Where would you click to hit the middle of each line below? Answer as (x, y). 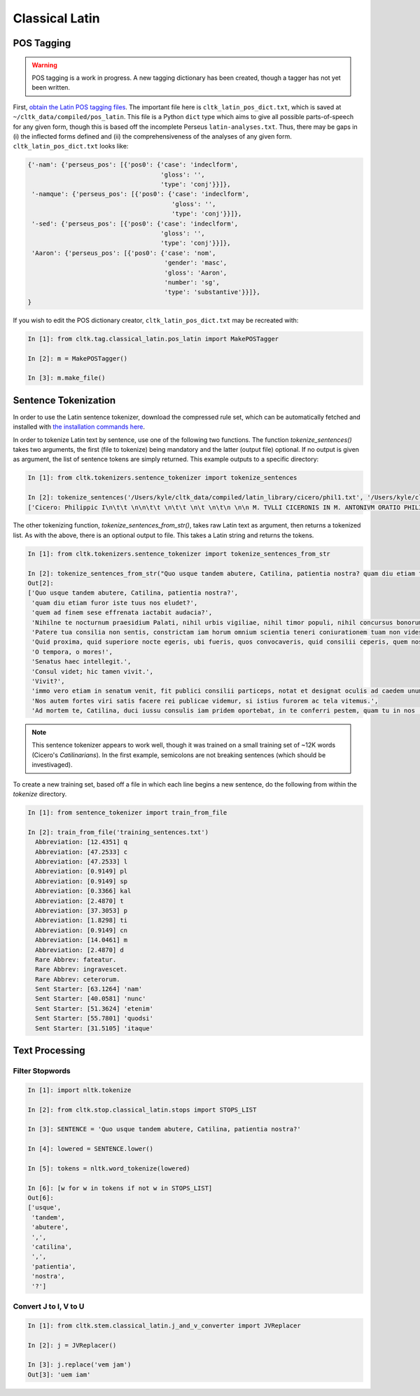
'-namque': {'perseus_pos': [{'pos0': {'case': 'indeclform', (141, 194)
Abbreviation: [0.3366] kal (83, 891)
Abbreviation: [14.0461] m (82, 940)
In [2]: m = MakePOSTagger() (78, 358)
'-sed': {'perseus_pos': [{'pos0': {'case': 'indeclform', (135, 223)
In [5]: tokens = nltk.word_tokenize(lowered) (109, 1168)
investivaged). (52, 765)
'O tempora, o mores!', (72, 652)
